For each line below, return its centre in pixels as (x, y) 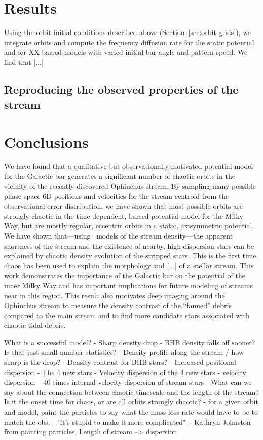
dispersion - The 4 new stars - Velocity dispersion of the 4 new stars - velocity (125, 372)
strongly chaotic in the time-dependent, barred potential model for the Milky (124, 215)
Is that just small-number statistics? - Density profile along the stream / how (124, 352)
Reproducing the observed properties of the (121, 89)
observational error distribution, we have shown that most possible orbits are (123, 206)
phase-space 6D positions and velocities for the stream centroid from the (117, 196)
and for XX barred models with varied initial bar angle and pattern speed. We (126, 52)
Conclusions (46, 141)
